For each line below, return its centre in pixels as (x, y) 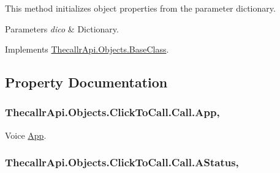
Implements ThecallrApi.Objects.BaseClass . (87, 49)
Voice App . (26, 135)
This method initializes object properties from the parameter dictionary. (140, 8)
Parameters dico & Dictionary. (62, 28)
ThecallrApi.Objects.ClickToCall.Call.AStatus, (122, 162)
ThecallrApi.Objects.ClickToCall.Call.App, (112, 112)
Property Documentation (86, 82)
